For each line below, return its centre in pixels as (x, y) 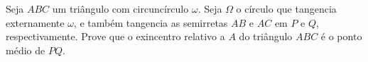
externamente (35, 22)
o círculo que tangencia (286, 8)
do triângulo (266, 36)
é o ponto (341, 36)
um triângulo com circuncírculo (120, 8)
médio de (26, 50)
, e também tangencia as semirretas (151, 22)
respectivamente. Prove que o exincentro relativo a (115, 36)
